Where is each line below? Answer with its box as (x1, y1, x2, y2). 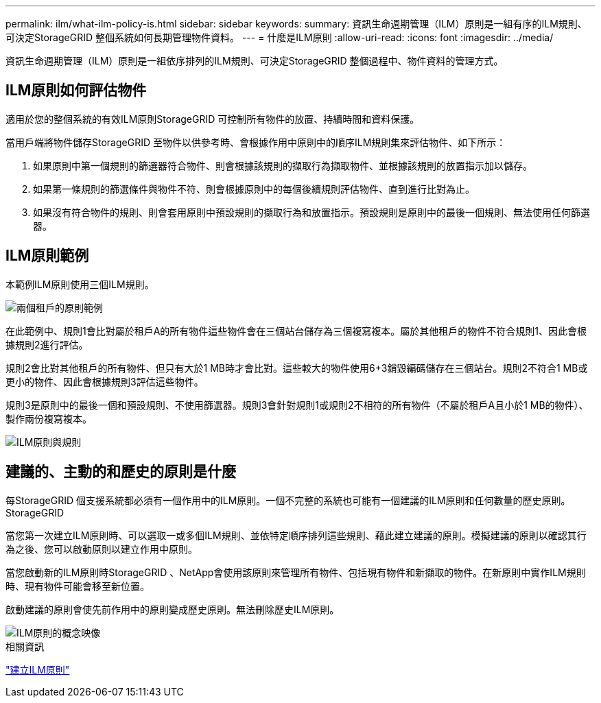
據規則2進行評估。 (5, 338, 89, 350)
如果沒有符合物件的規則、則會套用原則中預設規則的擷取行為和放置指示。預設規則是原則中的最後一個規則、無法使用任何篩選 (33, 206, 590, 218)
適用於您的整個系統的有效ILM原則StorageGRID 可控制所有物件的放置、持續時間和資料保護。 (5, 112, 420, 125)
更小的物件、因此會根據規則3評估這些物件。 (5, 375, 204, 388)
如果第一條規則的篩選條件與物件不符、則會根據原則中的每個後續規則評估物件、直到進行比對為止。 (33, 182, 475, 195)
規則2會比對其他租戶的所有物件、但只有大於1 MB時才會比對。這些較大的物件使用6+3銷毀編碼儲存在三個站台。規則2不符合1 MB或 (5, 361, 588, 374)
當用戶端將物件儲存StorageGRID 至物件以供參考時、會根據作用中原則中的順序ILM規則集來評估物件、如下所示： (5, 136, 506, 148)
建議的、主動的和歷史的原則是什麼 (5, 463, 236, 481)
